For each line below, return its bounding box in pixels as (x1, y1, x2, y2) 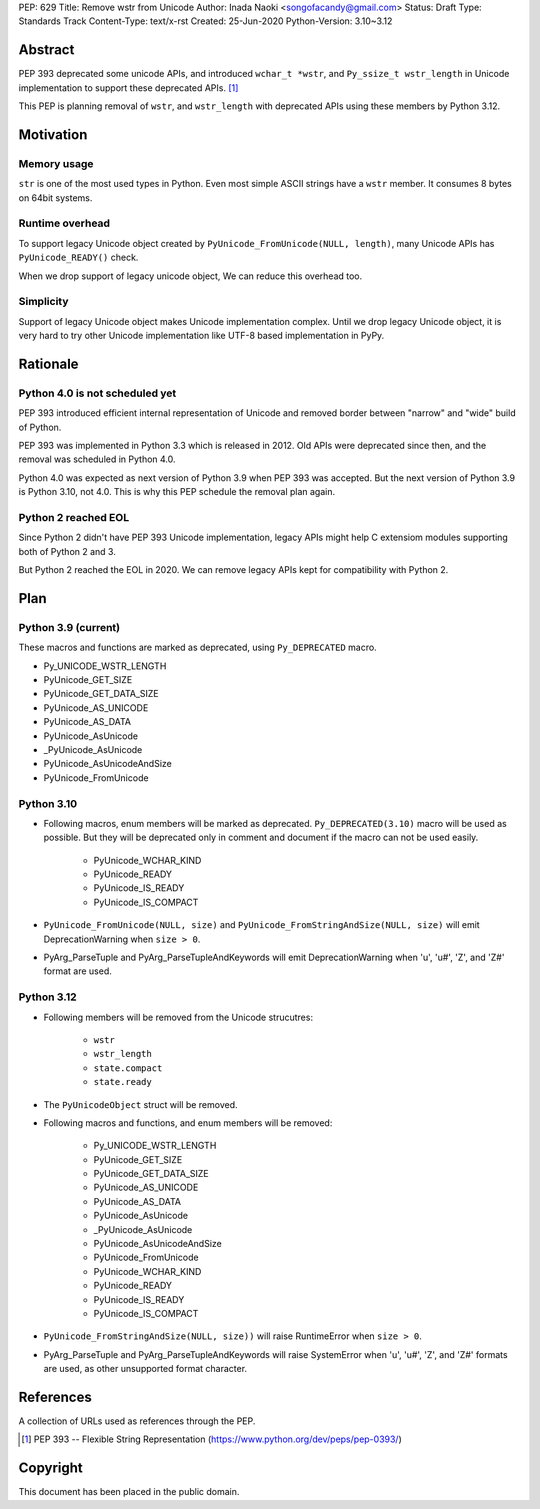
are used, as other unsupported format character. (43, 1363, 248, 1375)
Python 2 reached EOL (18, 510, 130, 524)
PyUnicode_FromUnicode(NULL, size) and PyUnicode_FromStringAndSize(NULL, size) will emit (43, 919, 480, 931)
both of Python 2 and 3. (18, 545, 117, 557)
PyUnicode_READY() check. (18, 251, 139, 264)
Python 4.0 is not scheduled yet (18, 386, 177, 400)
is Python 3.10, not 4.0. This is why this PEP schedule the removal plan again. (18, 486, 336, 498)
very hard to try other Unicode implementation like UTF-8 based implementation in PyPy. (18, 330, 385, 342)
